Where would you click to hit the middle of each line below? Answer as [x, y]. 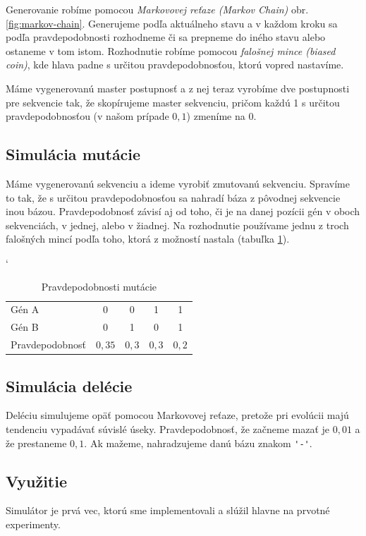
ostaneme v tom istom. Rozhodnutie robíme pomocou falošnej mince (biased [171, 50]
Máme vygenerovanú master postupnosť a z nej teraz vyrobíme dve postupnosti [178, 88]
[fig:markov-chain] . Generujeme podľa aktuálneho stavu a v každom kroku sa [172, 23]
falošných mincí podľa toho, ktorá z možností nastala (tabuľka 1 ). [148, 239]
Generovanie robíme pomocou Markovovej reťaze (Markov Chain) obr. [157, 9]
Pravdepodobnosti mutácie [99, 286]
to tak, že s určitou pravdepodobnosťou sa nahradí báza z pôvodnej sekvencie [173, 197]
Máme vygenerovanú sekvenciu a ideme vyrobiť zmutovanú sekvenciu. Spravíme [178, 183]
